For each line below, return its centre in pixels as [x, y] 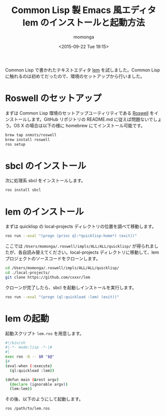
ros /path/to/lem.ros [28, 409]
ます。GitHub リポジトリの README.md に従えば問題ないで [92, 119]
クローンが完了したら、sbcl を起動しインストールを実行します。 [71, 287]
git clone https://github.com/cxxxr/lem [48, 277]
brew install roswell [28, 140]
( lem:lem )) [21, 389]
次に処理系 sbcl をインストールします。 [45, 181]
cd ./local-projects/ [28, 273]
